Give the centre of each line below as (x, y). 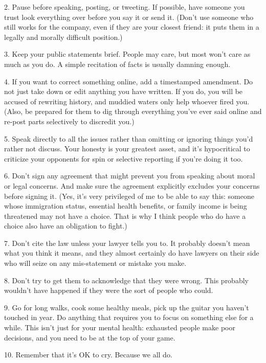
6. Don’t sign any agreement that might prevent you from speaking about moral (130, 176)
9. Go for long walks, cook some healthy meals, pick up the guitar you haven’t (127, 307)
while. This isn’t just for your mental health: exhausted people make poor (120, 327)
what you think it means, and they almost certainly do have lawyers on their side (132, 253)
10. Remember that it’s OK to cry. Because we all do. (88, 355)
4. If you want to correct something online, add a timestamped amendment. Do (129, 81)
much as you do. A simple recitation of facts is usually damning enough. (117, 64)
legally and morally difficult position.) (63, 37)
